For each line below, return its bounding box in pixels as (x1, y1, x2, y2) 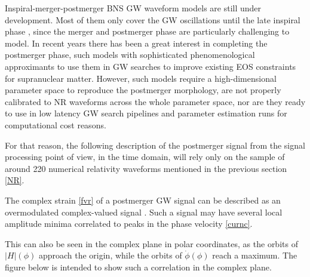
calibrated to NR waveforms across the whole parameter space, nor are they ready (5, 95, 306, 107)
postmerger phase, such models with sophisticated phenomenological (5, 48, 255, 61)
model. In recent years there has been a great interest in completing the (5, 36, 268, 49)
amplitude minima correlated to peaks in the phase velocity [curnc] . (5, 217, 253, 230)
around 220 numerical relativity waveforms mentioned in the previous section (5, 162, 287, 174)
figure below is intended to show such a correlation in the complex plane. (5, 260, 272, 273)
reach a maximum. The (212, 249, 297, 261)
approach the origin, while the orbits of (38, 249, 182, 261)
